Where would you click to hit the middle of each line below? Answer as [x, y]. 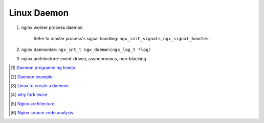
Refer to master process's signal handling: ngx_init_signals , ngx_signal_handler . [122, 38]
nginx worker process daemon [52, 27]
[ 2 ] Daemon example [32, 76]
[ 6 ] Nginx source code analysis [42, 113]
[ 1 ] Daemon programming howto [43, 68]
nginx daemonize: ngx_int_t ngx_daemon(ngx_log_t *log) [86, 49]
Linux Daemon [39, 13]
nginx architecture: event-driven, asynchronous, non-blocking [84, 58]
